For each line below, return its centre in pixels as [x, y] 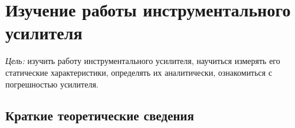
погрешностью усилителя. [52, 84]
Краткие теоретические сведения [100, 115]
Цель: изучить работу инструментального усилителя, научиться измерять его [143, 61]
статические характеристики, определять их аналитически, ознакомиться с [139, 72]
